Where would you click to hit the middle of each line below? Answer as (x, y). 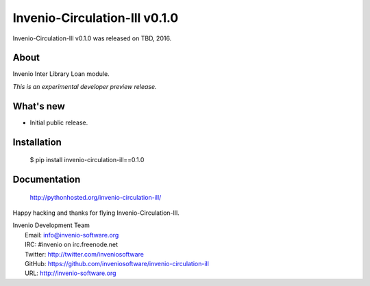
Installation (37, 142)
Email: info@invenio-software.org (72, 235)
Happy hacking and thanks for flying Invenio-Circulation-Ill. (96, 213)
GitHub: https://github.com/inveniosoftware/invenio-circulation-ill (117, 263)
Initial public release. (59, 122)
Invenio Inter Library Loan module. (61, 74)
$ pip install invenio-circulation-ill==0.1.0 (87, 160)
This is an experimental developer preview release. (85, 86)
